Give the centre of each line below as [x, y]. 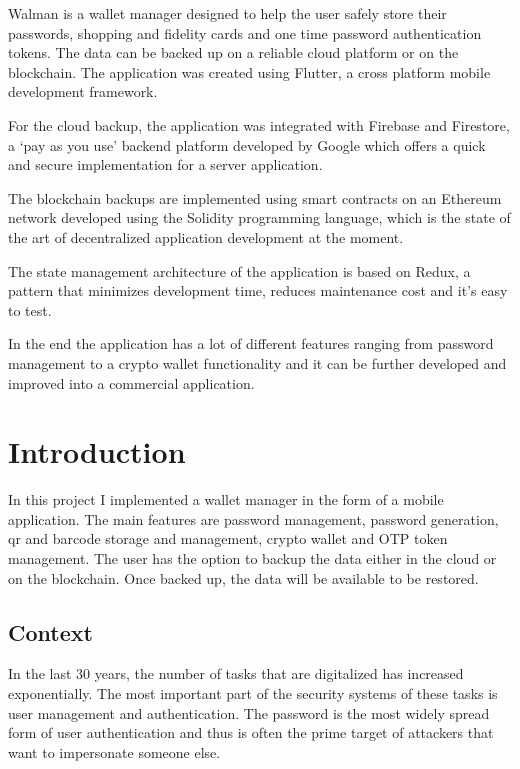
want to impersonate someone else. [114, 751]
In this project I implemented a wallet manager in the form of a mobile [226, 499]
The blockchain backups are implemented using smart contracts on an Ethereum [255, 197]
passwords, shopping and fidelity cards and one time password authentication [245, 32]
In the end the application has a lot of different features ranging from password [251, 343]
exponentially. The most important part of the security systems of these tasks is [253, 692]
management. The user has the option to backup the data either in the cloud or [252, 558]
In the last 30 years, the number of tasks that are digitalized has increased [236, 673]
